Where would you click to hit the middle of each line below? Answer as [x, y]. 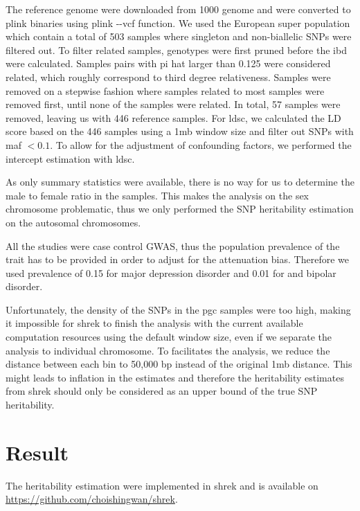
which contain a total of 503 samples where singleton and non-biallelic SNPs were [179, 36]
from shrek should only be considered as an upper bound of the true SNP [162, 391]
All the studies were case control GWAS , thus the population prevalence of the [173, 245]
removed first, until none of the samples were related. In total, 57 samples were [173, 104]
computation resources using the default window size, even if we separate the [169, 337]
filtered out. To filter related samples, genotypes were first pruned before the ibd [176, 50]
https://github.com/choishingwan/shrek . [92, 499]
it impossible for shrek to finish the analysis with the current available [154, 323]
